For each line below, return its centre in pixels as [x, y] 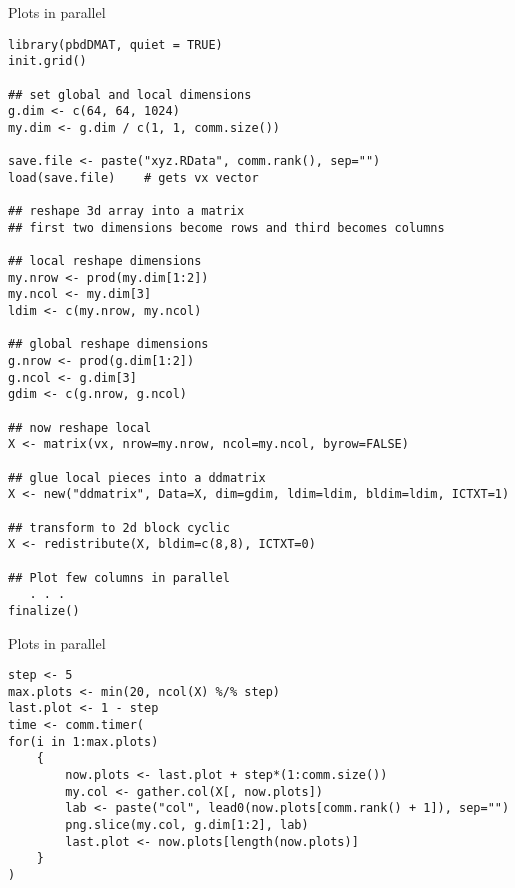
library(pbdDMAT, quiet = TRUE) [115, 44]
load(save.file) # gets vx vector [133, 177]
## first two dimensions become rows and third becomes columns [226, 227]
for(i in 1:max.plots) [83, 741]
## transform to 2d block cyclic [119, 527]
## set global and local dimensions [130, 94]
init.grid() [47, 61]
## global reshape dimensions [108, 344]
